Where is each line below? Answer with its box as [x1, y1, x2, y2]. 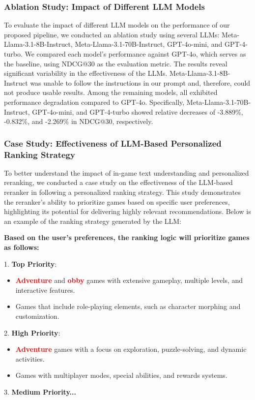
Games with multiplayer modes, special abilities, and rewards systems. [15, 370, 227, 380]
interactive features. [15, 284, 75, 295]
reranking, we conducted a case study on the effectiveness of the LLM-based [4, 177, 233, 187]
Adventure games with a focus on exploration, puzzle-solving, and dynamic [15, 344, 247, 354]
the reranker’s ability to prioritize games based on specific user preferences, [4, 196, 230, 207]
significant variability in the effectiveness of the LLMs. [4, 68, 168, 78]
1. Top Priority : [4, 258, 57, 269]
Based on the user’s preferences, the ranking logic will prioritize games [4, 232, 250, 243]
